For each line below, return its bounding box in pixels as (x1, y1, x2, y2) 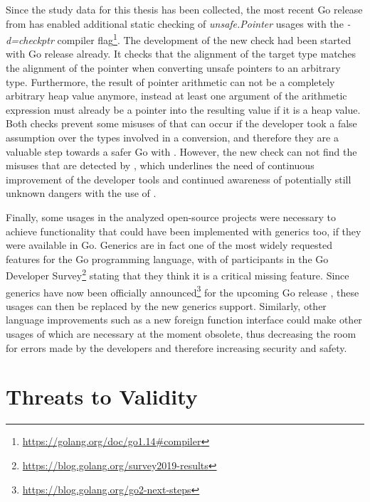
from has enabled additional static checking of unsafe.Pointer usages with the (6, 16, 344, 31)
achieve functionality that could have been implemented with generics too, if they (6, 223, 361, 238)
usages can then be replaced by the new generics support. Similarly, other (6, 298, 327, 313)
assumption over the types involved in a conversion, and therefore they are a (6, 130, 339, 144)
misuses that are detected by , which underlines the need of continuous (6, 158, 314, 173)
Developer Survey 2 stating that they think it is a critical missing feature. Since (6, 266, 349, 282)
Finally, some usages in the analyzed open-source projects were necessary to (6, 209, 337, 224)
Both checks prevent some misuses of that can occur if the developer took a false (6, 116, 357, 131)
